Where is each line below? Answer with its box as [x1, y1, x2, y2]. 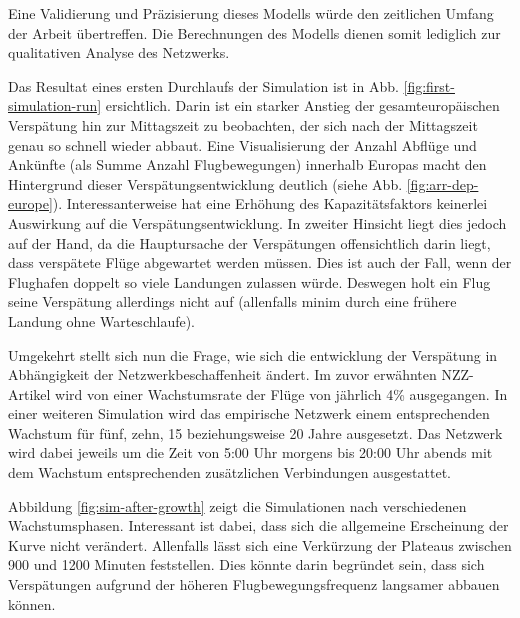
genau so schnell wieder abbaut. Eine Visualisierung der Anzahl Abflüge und [8, 134, 477, 155]
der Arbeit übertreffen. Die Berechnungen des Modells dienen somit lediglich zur [8, 22, 501, 43]
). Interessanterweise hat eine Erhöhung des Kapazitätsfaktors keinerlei [52, 193, 488, 214]
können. [8, 593, 56, 614]
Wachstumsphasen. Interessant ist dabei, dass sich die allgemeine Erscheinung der [8, 515, 509, 536]
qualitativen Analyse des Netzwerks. [8, 42, 230, 63]
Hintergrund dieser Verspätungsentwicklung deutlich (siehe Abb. [8, 173, 403, 194]
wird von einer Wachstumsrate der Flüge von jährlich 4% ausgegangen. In [55, 383, 508, 404]
